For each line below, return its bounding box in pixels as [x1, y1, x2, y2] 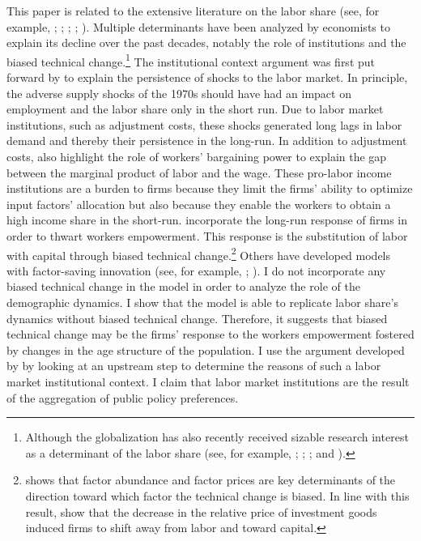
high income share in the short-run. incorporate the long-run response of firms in [6, 211, 408, 228]
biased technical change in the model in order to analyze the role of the [6, 278, 360, 295]
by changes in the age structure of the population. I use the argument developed [6, 341, 405, 358]
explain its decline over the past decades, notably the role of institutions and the [6, 34, 406, 51]
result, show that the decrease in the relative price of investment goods [25, 503, 377, 520]
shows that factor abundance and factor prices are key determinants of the [25, 471, 396, 488]
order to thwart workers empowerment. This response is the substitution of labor [6, 227, 408, 244]
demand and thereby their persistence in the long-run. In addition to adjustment [6, 132, 407, 149]
